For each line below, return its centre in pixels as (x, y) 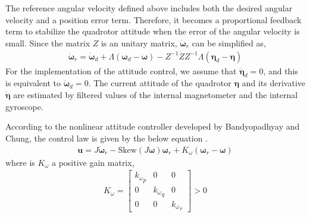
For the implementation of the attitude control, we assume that (121, 70)
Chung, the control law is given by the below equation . (107, 138)
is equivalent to (33, 83)
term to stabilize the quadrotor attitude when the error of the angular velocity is (153, 31)
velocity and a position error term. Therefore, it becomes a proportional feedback (154, 19)
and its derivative (274, 83)
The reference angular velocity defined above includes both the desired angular (149, 8)
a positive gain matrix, (93, 162)
